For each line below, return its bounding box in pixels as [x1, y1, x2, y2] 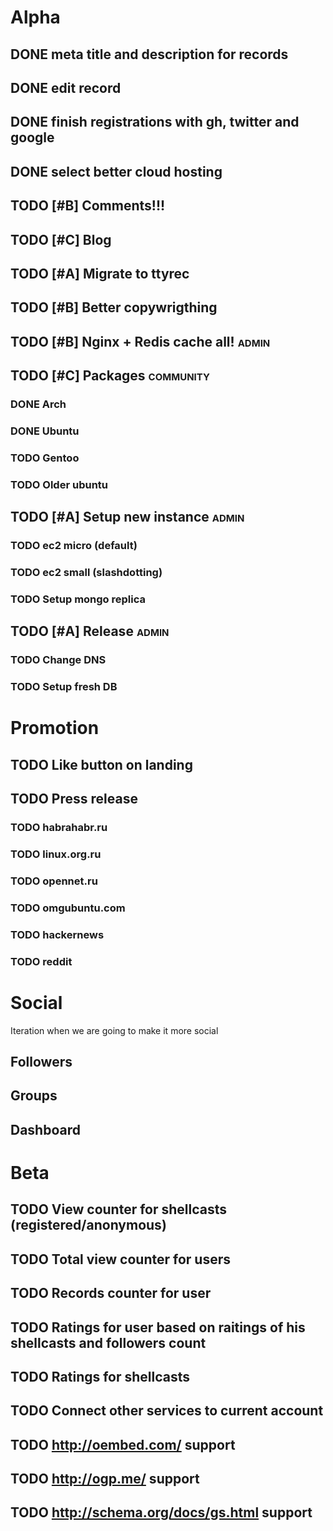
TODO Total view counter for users [10, 1251, 231, 1268]
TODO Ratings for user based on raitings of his [10, 1319, 306, 1336]
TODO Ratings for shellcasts [10, 1368, 191, 1385]
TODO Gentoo [10, 451, 80, 465]
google [10, 129, 55, 146]
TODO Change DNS [10, 653, 107, 667]
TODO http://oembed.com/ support [10, 1436, 236, 1453]
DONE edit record [10, 79, 122, 96]
